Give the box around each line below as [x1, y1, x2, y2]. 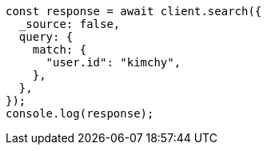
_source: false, [18, 18, 121, 30]
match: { [32, 43, 87, 56]
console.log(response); [6, 107, 154, 120]
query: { [18, 30, 74, 43]
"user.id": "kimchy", [46, 56, 181, 69]
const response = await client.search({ [6, 5, 262, 18]
